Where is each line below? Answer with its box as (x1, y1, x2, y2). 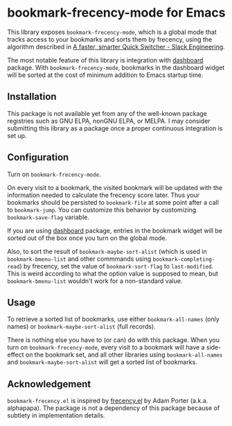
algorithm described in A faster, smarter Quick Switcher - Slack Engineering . (7, 42, 225, 51)
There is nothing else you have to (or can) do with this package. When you (7, 336, 220, 344)
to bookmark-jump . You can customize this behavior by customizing (7, 205, 197, 214)
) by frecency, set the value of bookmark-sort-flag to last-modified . (19, 262, 214, 270)
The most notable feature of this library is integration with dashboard (7, 56, 204, 64)
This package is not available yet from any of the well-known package (7, 109, 208, 117)
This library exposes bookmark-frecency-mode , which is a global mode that (7, 28, 217, 36)
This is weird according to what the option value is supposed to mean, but (7, 269, 218, 278)
